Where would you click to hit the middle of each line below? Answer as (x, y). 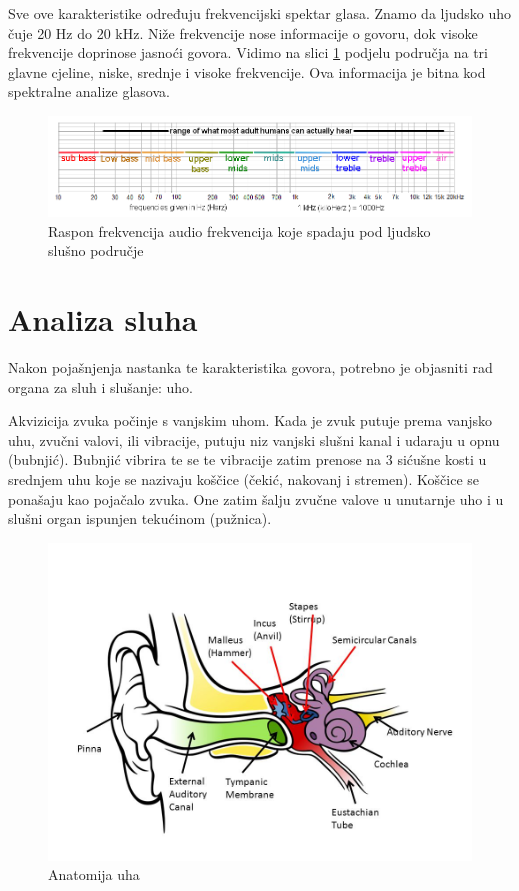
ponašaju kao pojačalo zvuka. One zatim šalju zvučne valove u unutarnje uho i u (256, 498)
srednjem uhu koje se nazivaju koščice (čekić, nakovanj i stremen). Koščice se (244, 479)
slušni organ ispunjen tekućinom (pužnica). (140, 518)
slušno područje (96, 250)
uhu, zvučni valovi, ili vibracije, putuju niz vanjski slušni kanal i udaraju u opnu (254, 439)
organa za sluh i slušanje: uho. (101, 386)
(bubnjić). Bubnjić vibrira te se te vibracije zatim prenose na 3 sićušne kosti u (247, 459)
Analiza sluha (103, 319)
